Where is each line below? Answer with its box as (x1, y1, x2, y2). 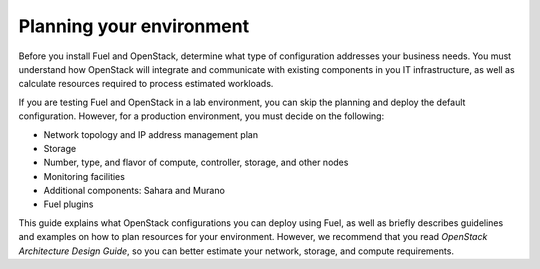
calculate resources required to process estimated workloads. (18, 78, 274, 90)
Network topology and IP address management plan (43, 128, 259, 140)
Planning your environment (18, 15, 250, 37)
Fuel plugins (43, 198, 94, 210)
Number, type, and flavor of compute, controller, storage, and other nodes (43, 156, 349, 169)
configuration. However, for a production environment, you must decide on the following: (18, 110, 385, 122)
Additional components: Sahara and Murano (43, 185, 225, 197)
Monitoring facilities (43, 170, 125, 182)
